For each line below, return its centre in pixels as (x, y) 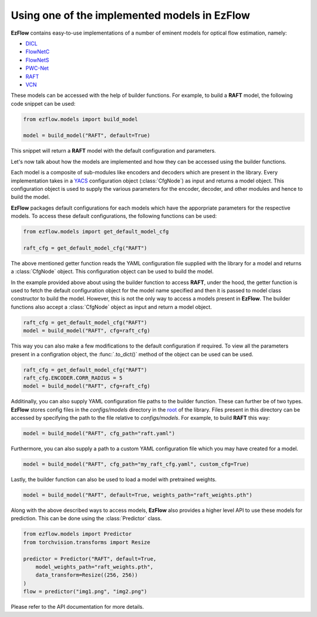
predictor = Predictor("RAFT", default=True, (90, 559)
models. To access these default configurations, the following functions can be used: (114, 216)
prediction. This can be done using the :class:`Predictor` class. (86, 518)
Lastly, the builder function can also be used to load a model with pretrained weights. (114, 480)
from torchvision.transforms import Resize (87, 542)
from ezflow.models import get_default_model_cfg (96, 232)
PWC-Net (37, 68)
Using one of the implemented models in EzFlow (131, 15)
